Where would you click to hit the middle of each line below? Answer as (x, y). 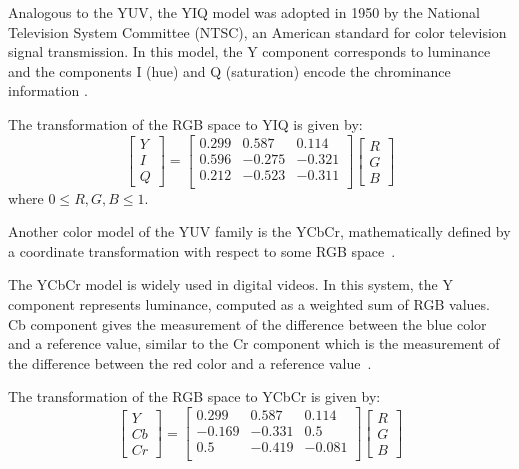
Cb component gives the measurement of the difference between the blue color (247, 323)
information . (48, 90)
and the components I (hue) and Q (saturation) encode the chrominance (229, 70)
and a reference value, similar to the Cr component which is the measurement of (254, 343)
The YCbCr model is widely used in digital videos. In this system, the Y (230, 284)
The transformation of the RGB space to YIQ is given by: (185, 123)
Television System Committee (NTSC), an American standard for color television (257, 31)
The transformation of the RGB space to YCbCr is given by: (194, 396)
